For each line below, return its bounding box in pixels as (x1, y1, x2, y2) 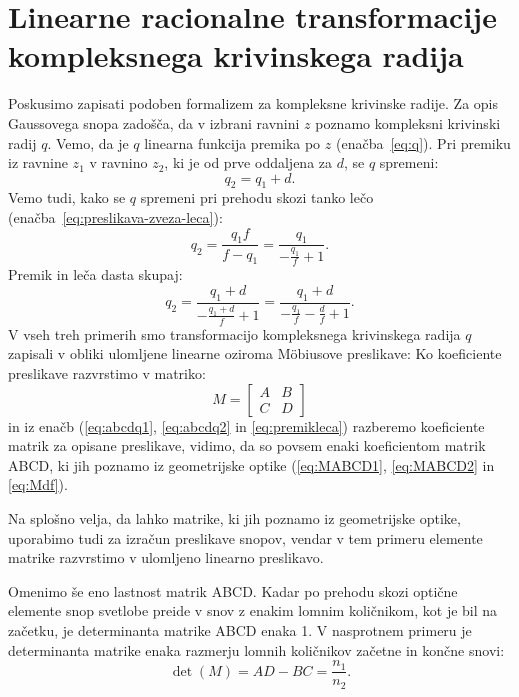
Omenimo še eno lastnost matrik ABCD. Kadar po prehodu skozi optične (8, 580, 458, 601)
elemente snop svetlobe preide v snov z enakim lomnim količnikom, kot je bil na (8, 600, 498, 621)
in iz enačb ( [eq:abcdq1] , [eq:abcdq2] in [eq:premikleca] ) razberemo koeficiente (8, 415, 485, 436)
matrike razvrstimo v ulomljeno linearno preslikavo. (8, 547, 324, 568)
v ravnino (89, 152, 148, 173)
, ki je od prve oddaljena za (164, 152, 333, 173)
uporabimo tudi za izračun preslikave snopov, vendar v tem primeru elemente (8, 527, 483, 548)
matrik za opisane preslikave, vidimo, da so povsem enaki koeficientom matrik (8, 435, 486, 456)
